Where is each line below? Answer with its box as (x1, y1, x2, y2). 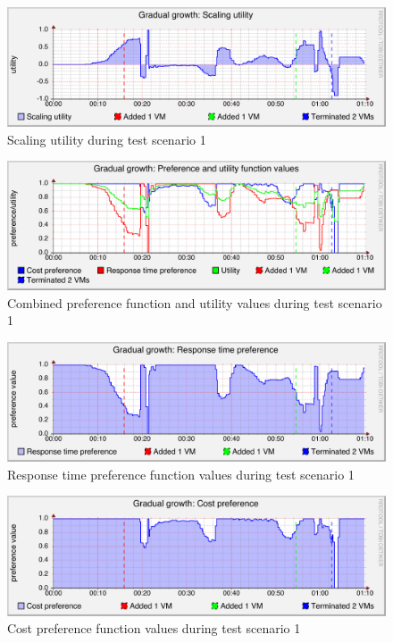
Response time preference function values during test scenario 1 (7, 464, 355, 483)
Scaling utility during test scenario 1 (7, 129, 206, 148)
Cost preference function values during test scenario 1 (7, 619, 301, 638)
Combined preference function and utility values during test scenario (7, 293, 382, 312)
